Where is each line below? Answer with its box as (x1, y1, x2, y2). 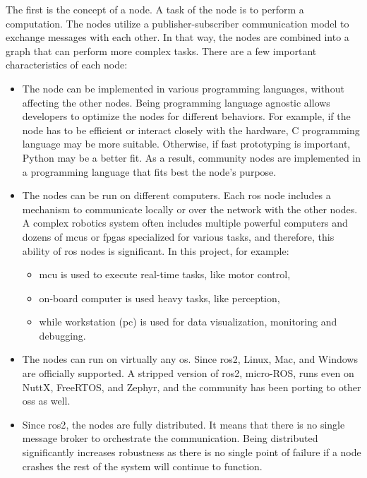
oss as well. (22, 393, 71, 408)
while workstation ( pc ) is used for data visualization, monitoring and (39, 314, 337, 329)
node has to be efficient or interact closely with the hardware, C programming (22, 122, 360, 137)
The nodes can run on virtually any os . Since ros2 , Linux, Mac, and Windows (22, 352, 358, 366)
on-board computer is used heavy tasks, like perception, (39, 290, 280, 305)
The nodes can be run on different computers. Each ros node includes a (22, 188, 331, 203)
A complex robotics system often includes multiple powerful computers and (22, 215, 348, 230)
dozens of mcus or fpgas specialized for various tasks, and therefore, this (22, 229, 335, 244)
